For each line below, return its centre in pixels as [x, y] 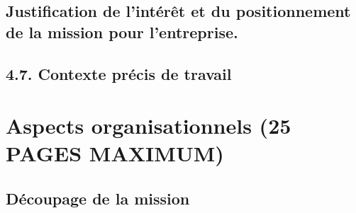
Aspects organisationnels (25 [149, 126]
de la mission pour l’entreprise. [122, 31]
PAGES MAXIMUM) [115, 153]
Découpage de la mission [98, 198]
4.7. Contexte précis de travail [119, 73]
